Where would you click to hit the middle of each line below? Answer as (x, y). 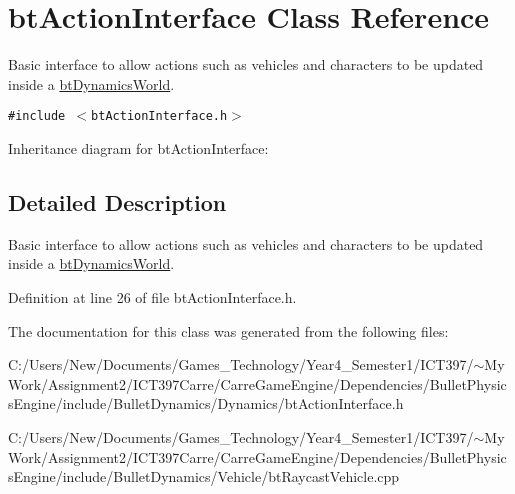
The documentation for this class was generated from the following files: (228, 330)
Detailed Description (117, 201)
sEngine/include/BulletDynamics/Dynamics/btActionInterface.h (206, 403)
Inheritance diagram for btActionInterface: (138, 147)
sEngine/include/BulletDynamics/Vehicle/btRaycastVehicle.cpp (204, 476)
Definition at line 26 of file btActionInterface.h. (152, 296)
